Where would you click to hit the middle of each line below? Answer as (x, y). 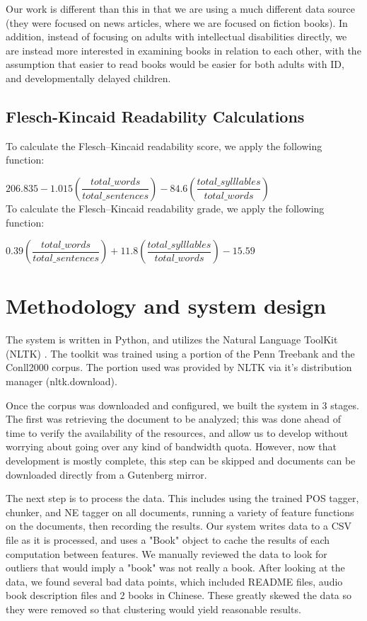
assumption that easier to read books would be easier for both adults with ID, (175, 64)
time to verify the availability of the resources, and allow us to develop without (177, 432)
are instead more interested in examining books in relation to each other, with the (183, 50)
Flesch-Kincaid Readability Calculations (155, 116)
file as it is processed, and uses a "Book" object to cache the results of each (168, 539)
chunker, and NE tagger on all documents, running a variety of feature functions (180, 512)
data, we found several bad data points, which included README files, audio (174, 581)
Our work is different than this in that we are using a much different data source (181, 8)
